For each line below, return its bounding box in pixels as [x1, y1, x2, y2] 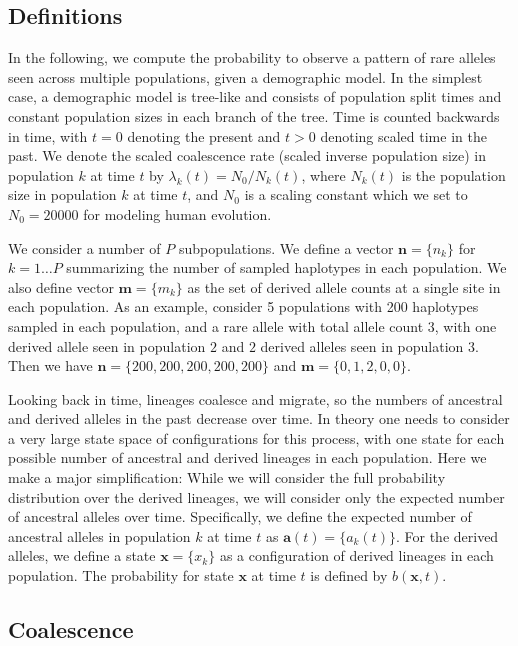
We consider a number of [8, 237, 161, 258]
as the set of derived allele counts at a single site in [187, 276, 501, 297]
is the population [401, 164, 506, 185]
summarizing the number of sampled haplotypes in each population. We [66, 257, 507, 278]
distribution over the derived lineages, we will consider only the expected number [8, 486, 505, 507]
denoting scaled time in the [320, 125, 487, 146]
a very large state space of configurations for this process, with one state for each [8, 427, 505, 448]
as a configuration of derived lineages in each [219, 545, 494, 566]
